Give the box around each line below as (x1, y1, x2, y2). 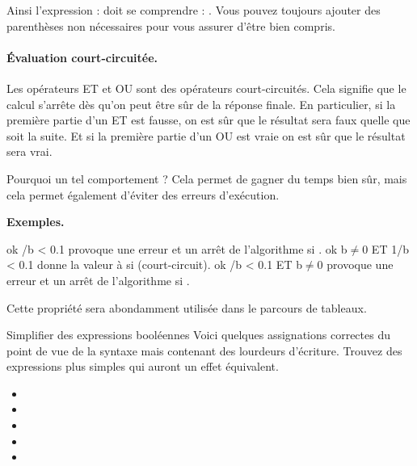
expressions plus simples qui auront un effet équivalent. (6, 358, 279, 375)
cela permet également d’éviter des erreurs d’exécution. (6, 186, 280, 203)
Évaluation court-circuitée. (6, 48, 158, 65)
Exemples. (6, 213, 65, 230)
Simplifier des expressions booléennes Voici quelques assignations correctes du (6, 326, 390, 343)
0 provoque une (317, 256, 394, 273)
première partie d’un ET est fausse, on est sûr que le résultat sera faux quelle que (6, 111, 411, 128)
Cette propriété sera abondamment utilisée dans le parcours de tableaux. (6, 299, 367, 316)
